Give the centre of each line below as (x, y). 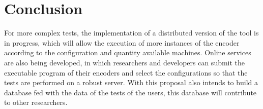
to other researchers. (36, 102)
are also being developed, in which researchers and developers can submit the (125, 62)
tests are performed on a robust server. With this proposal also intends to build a (131, 82)
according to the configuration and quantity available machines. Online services (128, 52)
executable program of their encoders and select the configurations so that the (126, 72)
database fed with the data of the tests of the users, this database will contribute (130, 92)
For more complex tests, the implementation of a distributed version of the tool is (131, 33)
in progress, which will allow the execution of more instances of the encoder (122, 42)
